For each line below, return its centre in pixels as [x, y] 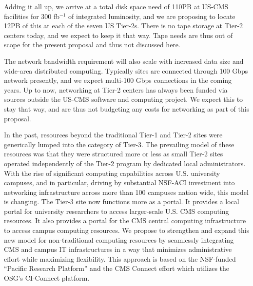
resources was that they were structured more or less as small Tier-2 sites [114, 154]
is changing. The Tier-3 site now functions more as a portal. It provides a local [122, 201]
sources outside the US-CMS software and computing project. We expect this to [124, 99]
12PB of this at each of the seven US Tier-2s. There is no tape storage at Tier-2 [124, 26]
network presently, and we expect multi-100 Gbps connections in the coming [118, 80]
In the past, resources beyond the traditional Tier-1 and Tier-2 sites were [113, 135]
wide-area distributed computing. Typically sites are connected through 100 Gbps [126, 70]
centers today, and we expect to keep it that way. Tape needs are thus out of [118, 35]
